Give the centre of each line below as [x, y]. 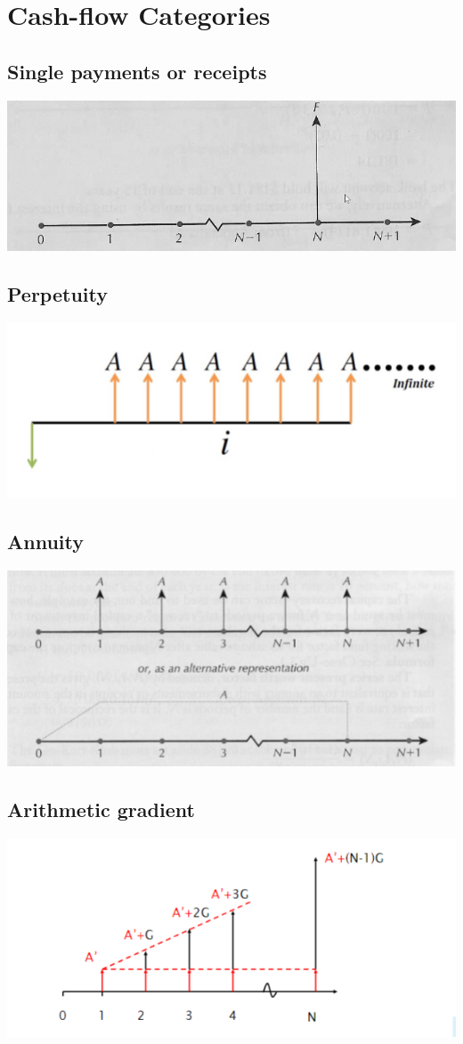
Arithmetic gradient [101, 809]
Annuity [45, 542]
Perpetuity [57, 294]
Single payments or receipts [137, 71]
